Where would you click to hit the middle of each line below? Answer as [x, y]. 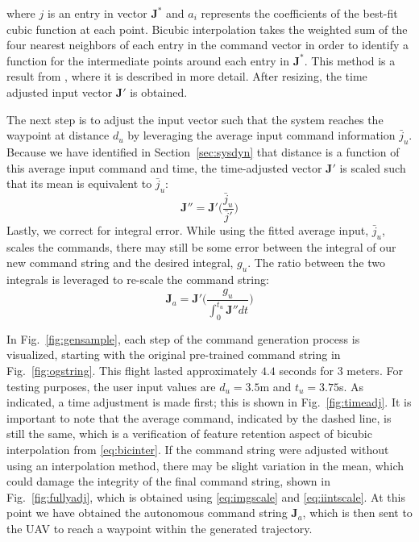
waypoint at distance [58, 135]
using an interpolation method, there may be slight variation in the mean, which [205, 465]
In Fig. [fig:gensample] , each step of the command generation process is [183, 338]
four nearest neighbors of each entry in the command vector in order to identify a [207, 45]
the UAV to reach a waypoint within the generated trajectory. [160, 528]
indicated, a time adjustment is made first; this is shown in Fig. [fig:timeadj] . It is [209, 402]
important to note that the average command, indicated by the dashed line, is [199, 417]
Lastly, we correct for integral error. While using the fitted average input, [188, 230]
